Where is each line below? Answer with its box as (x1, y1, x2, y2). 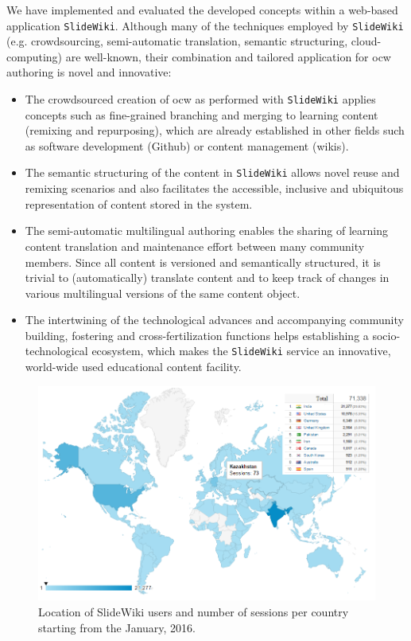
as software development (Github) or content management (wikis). (25, 137, 349, 154)
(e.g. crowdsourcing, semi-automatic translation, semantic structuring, (6, 33, 348, 49)
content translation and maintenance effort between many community (25, 237, 365, 254)
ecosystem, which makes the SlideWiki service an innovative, (91, 342, 391, 359)
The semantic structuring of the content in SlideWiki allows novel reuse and (25, 164, 400, 181)
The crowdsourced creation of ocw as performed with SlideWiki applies (25, 91, 376, 107)
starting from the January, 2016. (38, 619, 196, 635)
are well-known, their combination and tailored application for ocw (65, 48, 391, 64)
